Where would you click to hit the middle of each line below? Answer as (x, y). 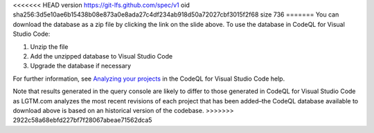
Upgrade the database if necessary (81, 66)
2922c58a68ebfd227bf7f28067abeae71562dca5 (82, 120)
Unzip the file (49, 47)
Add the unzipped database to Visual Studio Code (101, 56)
